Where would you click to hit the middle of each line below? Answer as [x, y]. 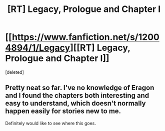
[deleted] [14, 72]
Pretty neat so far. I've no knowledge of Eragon [80, 88]
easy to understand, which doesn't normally [75, 103]
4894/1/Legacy [38, 48]
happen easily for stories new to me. [63, 111]
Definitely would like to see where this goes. [51, 123]
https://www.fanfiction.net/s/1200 [86, 37]
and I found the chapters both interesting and [77, 96]
